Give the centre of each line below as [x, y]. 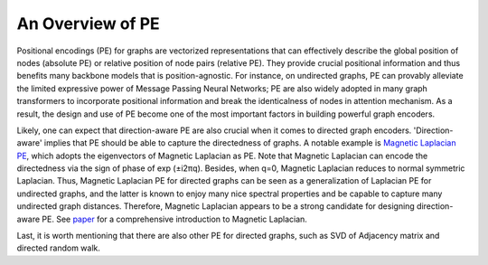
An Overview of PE [88, 24]
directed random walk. [59, 248]
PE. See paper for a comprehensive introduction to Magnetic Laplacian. [174, 219]
